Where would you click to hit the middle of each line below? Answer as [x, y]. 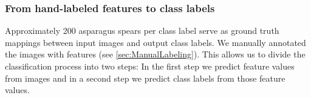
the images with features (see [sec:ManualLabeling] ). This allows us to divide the [155, 54]
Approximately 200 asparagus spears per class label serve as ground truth [142, 31]
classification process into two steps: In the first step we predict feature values [150, 66]
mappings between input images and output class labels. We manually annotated [155, 42]
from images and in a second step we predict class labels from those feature [145, 78]
